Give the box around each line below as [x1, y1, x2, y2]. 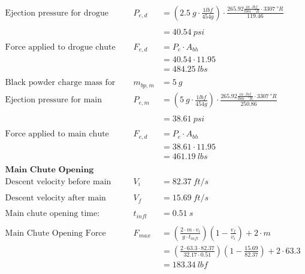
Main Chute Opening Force [5, 229, 106, 238]
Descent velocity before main [5, 178, 111, 187]
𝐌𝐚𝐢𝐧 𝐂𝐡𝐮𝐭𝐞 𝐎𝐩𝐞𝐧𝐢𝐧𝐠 [5, 166, 94, 174]
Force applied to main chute [5, 130, 109, 139]
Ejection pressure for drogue [5, 8, 108, 17]
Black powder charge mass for [5, 78, 116, 87]
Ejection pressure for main [5, 96, 102, 105]
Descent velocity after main [5, 194, 106, 203]
